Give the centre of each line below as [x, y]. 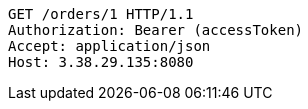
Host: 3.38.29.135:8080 [101, 62]
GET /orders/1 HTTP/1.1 [101, 14]
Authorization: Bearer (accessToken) [156, 30]
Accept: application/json [109, 46]
